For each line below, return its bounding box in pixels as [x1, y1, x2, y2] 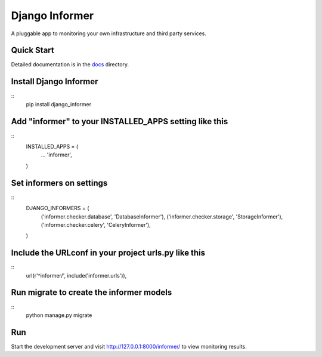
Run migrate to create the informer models [11, 287, 172, 298]
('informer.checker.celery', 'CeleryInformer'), [41, 221, 151, 228]
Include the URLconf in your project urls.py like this [11, 248, 206, 258]
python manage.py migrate [26, 311, 92, 319]
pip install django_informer [26, 100, 92, 107]
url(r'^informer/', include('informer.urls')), [26, 272, 127, 279]
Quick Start [11, 45, 54, 56]
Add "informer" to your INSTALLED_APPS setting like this [11, 116, 228, 127]
